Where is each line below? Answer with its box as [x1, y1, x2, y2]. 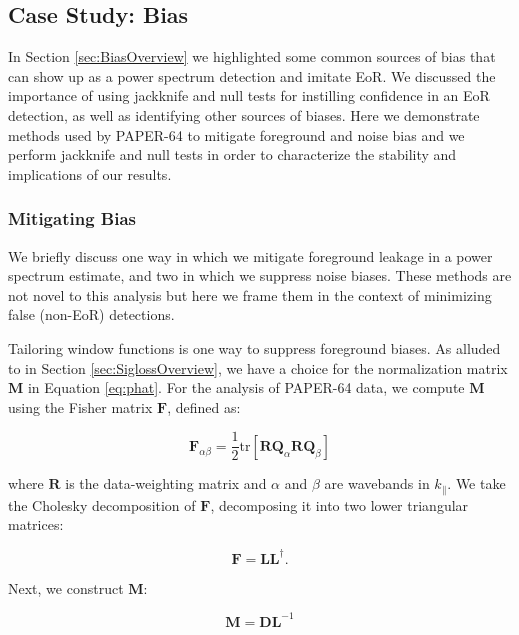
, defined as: [167, 396, 241, 417]
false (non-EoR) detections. [8, 304, 175, 325]
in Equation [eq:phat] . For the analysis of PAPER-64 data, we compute [27, 377, 465, 398]
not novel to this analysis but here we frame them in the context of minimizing [8, 284, 492, 305]
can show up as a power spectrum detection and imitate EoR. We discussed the [8, 65, 496, 86]
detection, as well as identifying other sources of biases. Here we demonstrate [8, 104, 480, 125]
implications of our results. [8, 163, 172, 184]
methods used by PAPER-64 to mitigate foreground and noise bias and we [8, 124, 465, 145]
